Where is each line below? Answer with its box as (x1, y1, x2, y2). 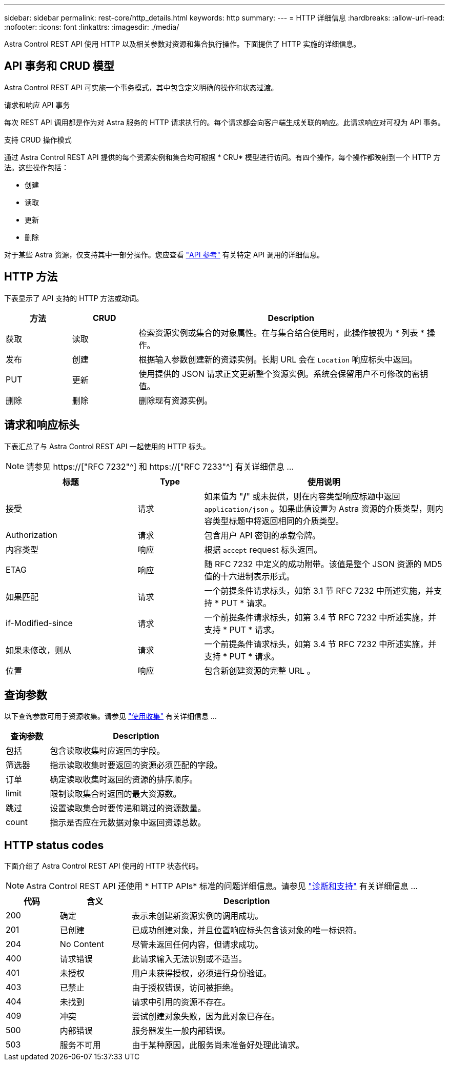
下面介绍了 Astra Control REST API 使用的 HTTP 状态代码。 (4, 861, 203, 871)
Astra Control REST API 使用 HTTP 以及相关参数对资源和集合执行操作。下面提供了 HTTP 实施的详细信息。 (4, 39, 361, 48)
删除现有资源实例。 (138, 395, 213, 406)
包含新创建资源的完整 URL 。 (204, 665, 315, 676)
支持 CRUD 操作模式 (4, 135, 72, 144)
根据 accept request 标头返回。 (204, 544, 322, 555)
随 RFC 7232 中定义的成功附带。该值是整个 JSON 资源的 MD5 (204, 558, 442, 569)
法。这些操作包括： (4, 163, 69, 172)
